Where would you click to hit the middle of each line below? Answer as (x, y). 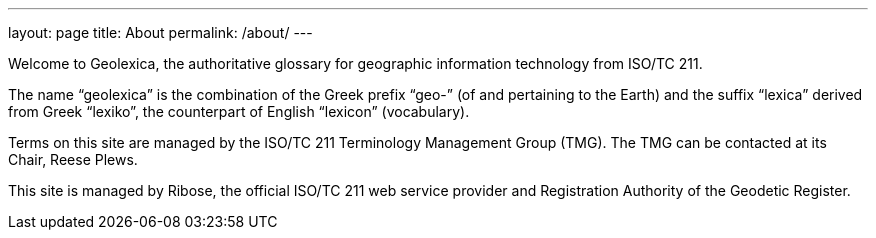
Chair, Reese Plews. (73, 159)
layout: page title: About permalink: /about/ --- (160, 32)
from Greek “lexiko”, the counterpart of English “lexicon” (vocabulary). (239, 111)
